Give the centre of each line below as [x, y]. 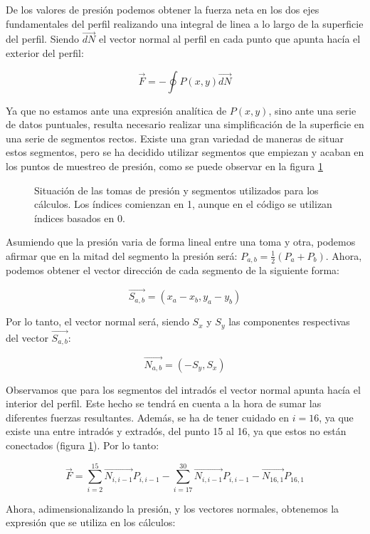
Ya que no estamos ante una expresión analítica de [116, 110]
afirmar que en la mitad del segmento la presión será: [122, 255]
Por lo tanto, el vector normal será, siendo [97, 321]
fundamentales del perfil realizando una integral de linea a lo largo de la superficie [185, 23]
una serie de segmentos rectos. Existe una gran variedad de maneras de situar [175, 138]
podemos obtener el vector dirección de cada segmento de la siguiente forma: [173, 270]
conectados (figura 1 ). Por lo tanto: [83, 445]
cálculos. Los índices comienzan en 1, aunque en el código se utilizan [183, 204]
